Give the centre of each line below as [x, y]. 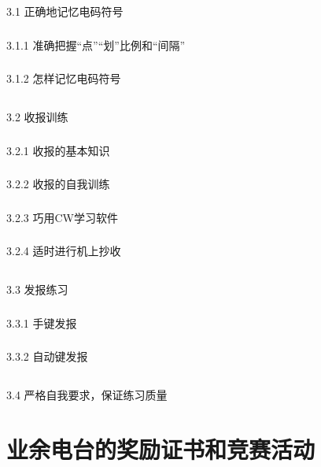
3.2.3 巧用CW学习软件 [62, 217]
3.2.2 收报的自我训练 [58, 184]
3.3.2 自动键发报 [47, 356]
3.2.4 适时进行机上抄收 [64, 251]
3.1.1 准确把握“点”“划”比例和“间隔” [96, 44]
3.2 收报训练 [37, 117]
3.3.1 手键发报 [42, 322]
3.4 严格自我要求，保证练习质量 [87, 395]
